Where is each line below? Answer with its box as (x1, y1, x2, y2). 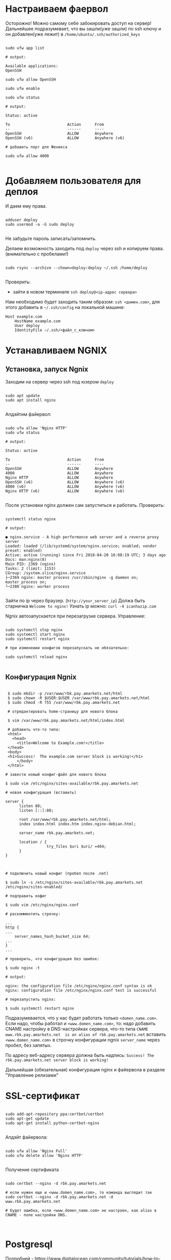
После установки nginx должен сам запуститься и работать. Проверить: (5, 502, 165, 508)
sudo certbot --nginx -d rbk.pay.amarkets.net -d (5, 1194, 114, 1199)
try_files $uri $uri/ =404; (46, 844, 106, 849)
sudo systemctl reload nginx (5, 654, 68, 660)
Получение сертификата (5, 1166, 59, 1173)
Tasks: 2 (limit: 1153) (5, 566, 56, 571)
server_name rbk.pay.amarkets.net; (18, 830, 95, 835)
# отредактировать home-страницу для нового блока (7, 709, 118, 714)
